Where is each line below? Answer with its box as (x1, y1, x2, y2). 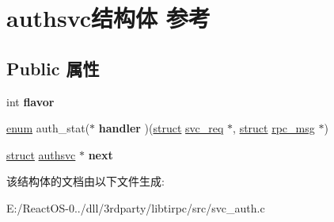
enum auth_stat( (6, 120, 90, 136)
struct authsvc (6, 146, 76, 163)
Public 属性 (6, 55, 100, 80)
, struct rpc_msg (233, 120, 315, 136)
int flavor (6, 93, 55, 109)
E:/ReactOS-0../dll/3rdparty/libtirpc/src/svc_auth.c (6, 199, 265, 216)
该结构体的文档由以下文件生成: (6, 173, 165, 189)
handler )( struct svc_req (98, 120, 224, 136)
